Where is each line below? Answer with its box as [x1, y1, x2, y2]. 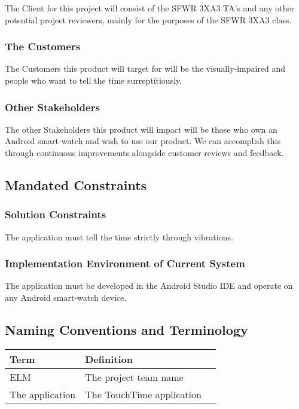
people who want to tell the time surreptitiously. [5, 74, 182, 86]
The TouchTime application [85, 387, 202, 401]
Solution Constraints [5, 207, 106, 222]
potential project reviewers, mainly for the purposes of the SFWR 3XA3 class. [5, 13, 292, 26]
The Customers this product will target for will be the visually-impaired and [5, 62, 286, 75]
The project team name [85, 370, 184, 384]
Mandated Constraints [5, 175, 147, 194]
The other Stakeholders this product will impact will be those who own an [5, 123, 277, 135]
